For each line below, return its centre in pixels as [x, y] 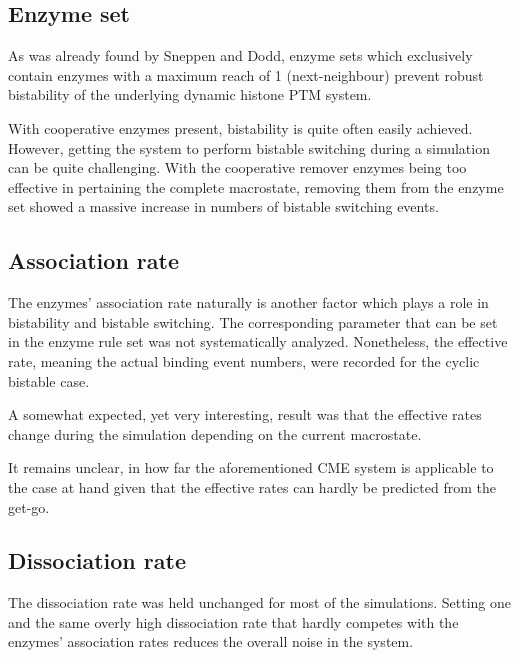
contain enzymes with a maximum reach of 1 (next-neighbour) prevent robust [246, 74]
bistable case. [49, 380]
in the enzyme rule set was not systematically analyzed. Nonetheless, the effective [258, 341]
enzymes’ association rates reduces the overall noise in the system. [211, 641]
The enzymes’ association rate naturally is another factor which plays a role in [248, 302]
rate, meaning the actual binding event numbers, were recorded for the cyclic [244, 360]
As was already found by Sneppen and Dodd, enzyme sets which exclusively [240, 55]
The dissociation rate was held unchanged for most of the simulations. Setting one [259, 602]
